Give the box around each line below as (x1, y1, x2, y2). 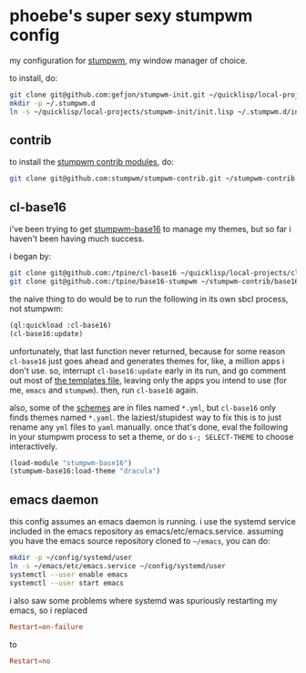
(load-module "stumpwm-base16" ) (9, 458, 132, 467)
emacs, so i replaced (9, 605, 88, 616)
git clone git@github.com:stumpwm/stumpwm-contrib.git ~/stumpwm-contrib (9, 174, 296, 183)
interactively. (9, 441, 57, 452)
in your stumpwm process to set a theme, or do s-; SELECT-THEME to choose (9, 431, 294, 442)
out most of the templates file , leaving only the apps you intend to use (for (9, 374, 287, 385)
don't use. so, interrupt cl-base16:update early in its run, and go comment (9, 365, 287, 376)
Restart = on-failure (9, 622, 84, 631)
